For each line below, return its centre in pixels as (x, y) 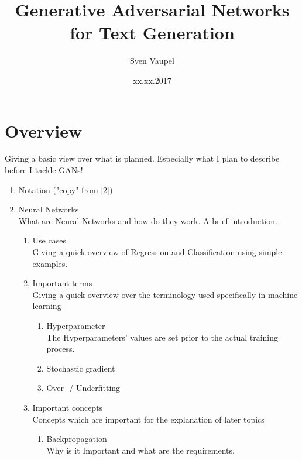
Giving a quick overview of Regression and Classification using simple (157, 252)
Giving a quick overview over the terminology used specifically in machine (165, 294)
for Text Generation (152, 32)
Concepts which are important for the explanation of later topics (148, 419)
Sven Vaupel (152, 61)
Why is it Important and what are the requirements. (140, 450)
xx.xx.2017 (152, 80)
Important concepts (68, 407)
